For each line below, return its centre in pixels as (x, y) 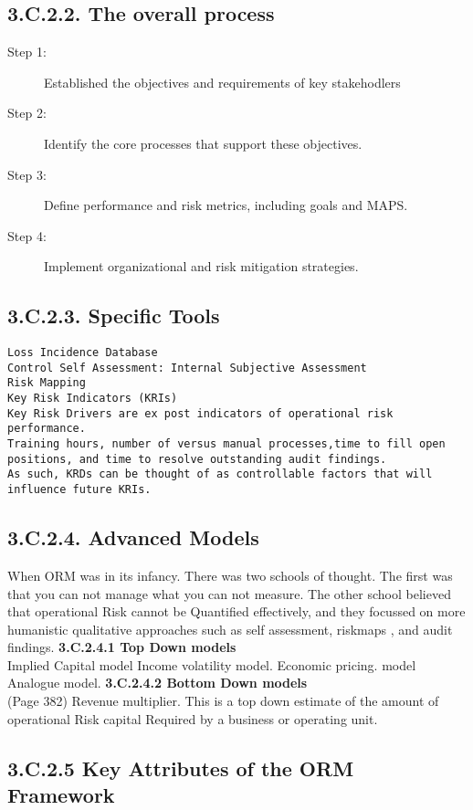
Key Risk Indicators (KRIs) (93, 399)
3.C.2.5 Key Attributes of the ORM (181, 768)
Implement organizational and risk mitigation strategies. (201, 266)
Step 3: (27, 174)
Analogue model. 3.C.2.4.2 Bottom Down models (158, 683)
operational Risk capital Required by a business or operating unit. (193, 718)
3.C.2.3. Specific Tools (114, 316)
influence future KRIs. (79, 490)
